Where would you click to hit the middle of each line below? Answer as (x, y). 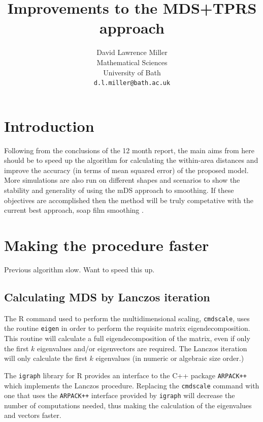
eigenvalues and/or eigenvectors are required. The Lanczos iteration (142, 348)
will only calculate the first (46, 358)
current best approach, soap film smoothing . (74, 210)
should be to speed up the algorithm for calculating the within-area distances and (131, 160)
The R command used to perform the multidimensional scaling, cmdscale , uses (127, 318)
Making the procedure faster (107, 245)
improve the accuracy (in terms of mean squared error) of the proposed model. (126, 170)
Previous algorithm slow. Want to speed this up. (79, 269)
